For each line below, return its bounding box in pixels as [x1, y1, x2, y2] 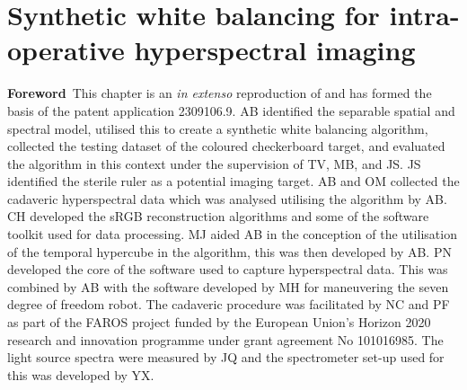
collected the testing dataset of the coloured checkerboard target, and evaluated [7, 137, 445, 155]
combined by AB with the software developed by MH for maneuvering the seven [7, 277, 449, 296]
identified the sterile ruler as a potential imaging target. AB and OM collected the [7, 172, 460, 191]
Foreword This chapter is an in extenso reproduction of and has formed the [7, 84, 432, 102]
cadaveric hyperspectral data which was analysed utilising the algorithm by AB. [7, 189, 447, 208]
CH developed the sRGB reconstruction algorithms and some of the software [7, 207, 429, 226]
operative [7, 31, 125, 68]
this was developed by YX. [7, 365, 154, 384]
